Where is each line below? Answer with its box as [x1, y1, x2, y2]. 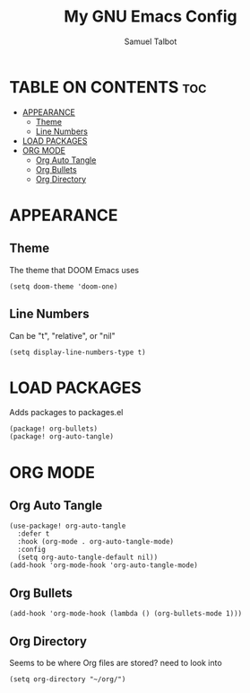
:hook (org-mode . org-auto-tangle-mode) [17, 538, 175, 546]
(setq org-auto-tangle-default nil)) [17, 553, 159, 563]
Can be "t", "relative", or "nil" [9, 330, 116, 341]
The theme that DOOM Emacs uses [9, 264, 140, 275]
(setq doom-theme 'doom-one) [9, 281, 118, 291]
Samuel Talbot [124, 36, 177, 47]
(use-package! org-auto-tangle [9, 521, 126, 531]
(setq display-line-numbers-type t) [9, 348, 146, 357]
